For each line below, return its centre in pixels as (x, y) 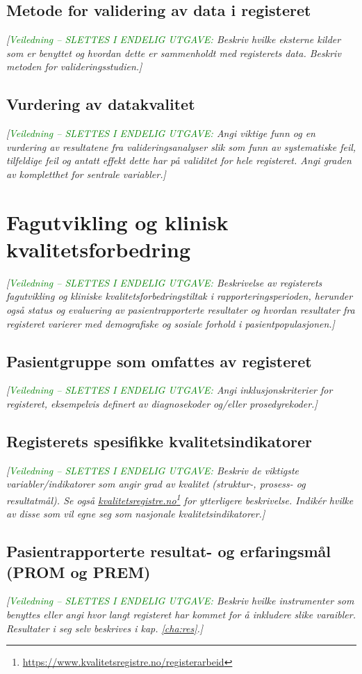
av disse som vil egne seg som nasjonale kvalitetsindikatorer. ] (136, 514)
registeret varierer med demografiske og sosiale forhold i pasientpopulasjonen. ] (171, 323)
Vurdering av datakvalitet (101, 104)
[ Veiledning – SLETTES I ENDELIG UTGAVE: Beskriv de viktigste (153, 470)
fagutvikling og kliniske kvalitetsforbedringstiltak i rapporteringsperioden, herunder (180, 296)
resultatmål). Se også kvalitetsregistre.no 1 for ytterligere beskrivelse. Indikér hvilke (180, 499)
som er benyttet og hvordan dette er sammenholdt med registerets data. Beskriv (174, 53)
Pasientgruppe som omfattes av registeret (159, 361)
